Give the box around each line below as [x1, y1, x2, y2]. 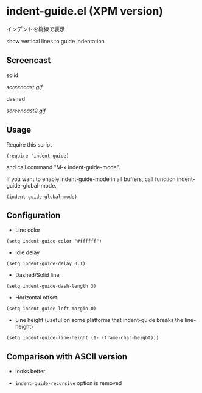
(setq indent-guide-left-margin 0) [6, 306, 97, 312]
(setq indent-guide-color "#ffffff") [6, 238, 102, 244]
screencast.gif [6, 83, 43, 90]
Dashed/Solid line [15, 271, 60, 279]
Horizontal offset [15, 294, 58, 301]
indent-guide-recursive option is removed [15, 380, 122, 387]
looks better [15, 368, 46, 375]
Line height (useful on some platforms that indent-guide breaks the [15, 317, 184, 324]
